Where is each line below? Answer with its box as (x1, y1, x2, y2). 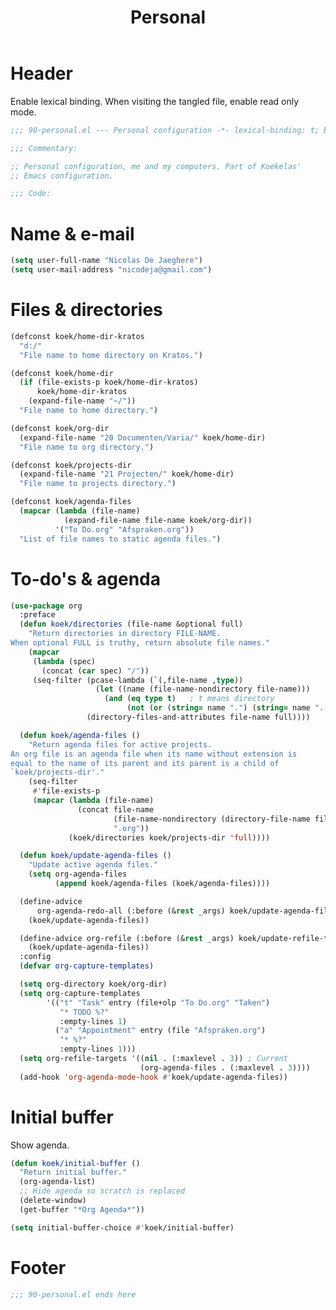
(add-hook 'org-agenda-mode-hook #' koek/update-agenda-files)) (19, 1072, 288, 1082)
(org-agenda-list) (19, 1177, 97, 1187)
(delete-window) (19, 1196, 87, 1206)
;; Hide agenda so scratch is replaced (19, 1186, 186, 1196)
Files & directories (10, 299, 163, 321)
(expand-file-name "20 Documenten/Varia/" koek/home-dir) (19, 432, 267, 443)
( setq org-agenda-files (28, 869, 128, 880)
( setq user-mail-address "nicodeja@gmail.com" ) (10, 265, 213, 275)
